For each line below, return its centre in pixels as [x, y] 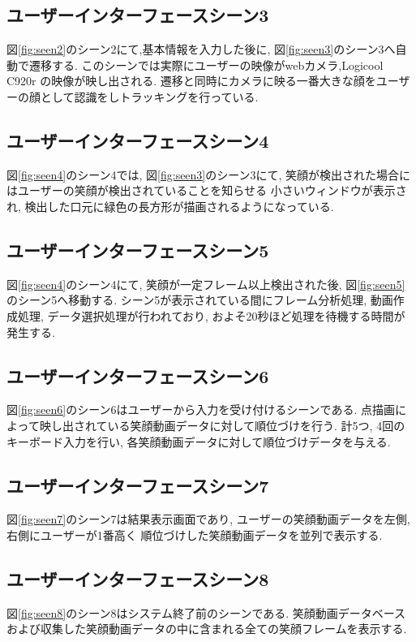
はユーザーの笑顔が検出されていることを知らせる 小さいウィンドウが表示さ [207, 190]
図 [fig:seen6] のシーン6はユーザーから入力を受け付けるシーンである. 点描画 [201, 409]
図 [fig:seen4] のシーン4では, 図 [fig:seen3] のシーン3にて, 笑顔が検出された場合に [209, 174]
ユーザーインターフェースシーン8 [138, 578]
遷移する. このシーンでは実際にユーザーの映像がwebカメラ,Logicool [206, 65]
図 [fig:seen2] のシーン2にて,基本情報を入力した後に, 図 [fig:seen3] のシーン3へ [201, 49]
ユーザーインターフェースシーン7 [138, 485]
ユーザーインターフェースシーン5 [138, 250]
